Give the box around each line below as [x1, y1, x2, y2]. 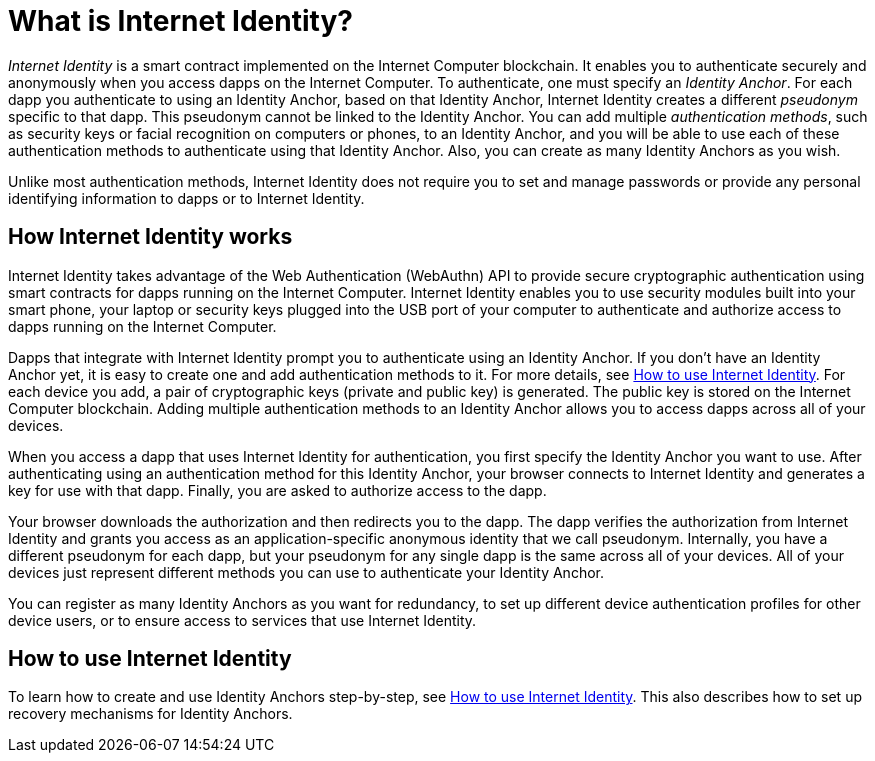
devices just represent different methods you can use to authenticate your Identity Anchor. [8, 563, 604, 581]
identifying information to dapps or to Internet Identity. [8, 189, 365, 207]
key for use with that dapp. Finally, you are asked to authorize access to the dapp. [8, 481, 547, 499]
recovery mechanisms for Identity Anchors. [8, 705, 293, 723]
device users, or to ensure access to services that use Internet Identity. [8, 611, 477, 629]
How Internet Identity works [8, 224, 293, 250]
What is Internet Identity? [8, 4, 353, 38]
